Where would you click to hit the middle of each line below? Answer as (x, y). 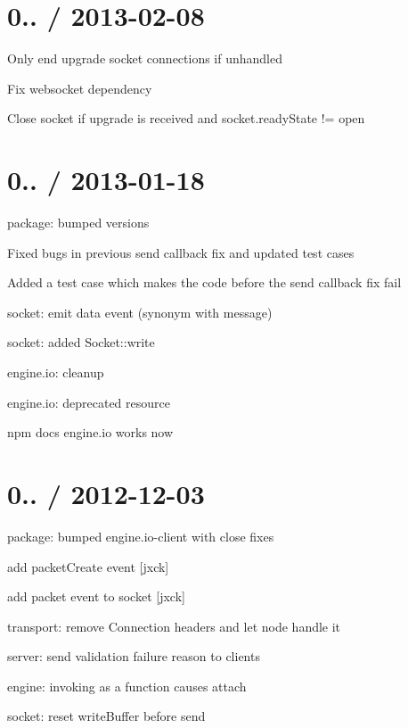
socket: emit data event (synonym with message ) (140, 312)
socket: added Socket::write (81, 342)
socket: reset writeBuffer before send (106, 716)
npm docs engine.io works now (90, 432)
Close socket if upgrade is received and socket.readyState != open (186, 118)
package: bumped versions (78, 223)
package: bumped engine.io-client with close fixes (141, 536)
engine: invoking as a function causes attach (127, 686)
